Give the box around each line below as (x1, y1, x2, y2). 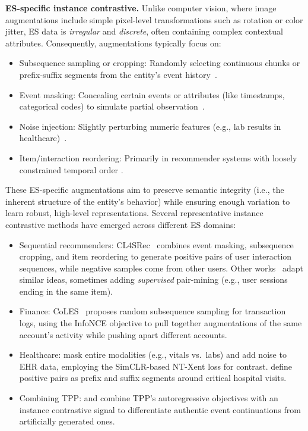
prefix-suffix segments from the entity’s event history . (19, 68, 217, 80)
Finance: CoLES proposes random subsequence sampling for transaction (19, 305, 286, 317)
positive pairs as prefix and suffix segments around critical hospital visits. (19, 371, 287, 384)
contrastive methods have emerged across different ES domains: (5, 218, 236, 230)
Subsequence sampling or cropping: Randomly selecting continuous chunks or (19, 57, 300, 69)
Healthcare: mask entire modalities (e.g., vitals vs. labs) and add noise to (19, 348, 287, 361)
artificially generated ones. (19, 415, 115, 427)
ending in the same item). (19, 285, 113, 297)
